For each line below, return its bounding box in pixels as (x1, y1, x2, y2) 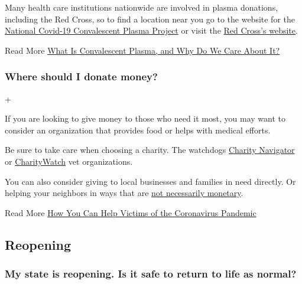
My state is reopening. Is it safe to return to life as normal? (5, 266, 297, 281)
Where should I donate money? (5, 69, 158, 84)
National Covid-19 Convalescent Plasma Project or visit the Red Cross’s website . (5, 24, 298, 37)
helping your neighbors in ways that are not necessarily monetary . (5, 187, 243, 199)
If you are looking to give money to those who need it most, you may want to (5, 112, 285, 125)
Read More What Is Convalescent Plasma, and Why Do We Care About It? (5, 44, 280, 56)
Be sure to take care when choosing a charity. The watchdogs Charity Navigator (5, 143, 295, 156)
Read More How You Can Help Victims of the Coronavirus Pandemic (5, 206, 256, 218)
